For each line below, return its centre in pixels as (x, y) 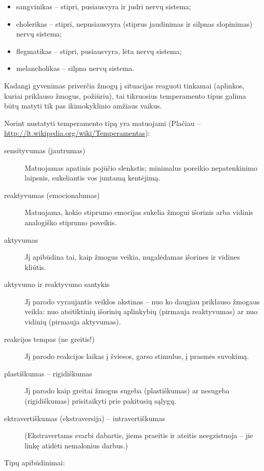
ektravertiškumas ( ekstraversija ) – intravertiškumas (85, 418)
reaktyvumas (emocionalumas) (52, 195)
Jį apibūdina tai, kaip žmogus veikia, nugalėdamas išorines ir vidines (132, 257)
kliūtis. (35, 267)
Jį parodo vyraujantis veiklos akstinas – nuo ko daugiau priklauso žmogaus (142, 301)
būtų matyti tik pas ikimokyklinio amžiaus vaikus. (83, 106)
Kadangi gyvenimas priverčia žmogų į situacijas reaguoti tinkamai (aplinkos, (124, 85)
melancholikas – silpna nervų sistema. (75, 68)
